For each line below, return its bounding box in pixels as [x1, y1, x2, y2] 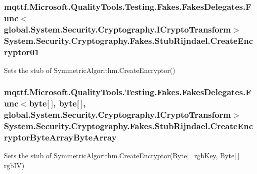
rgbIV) [4, 160, 25, 170]
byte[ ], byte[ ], [29, 97, 86, 109]
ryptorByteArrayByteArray [4, 131, 117, 143]
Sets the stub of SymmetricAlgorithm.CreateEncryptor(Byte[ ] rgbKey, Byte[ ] [4, 150, 240, 161]
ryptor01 [4, 45, 40, 58]
